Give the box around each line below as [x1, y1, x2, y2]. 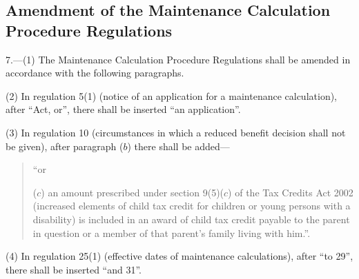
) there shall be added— [127, 138, 230, 153]
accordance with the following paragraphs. [6, 65, 184, 80]
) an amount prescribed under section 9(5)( [41, 185, 224, 199]
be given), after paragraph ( [6, 138, 124, 153]
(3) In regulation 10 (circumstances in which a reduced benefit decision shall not [6, 125, 346, 139]
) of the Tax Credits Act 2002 [228, 185, 353, 199]
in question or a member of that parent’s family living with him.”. [32, 225, 311, 240]
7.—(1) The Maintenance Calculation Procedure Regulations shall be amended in [6, 52, 351, 66]
